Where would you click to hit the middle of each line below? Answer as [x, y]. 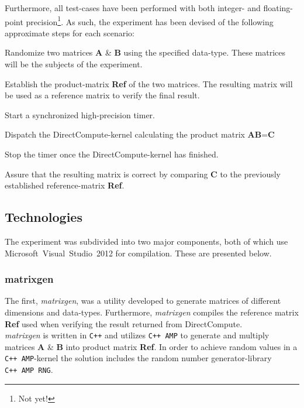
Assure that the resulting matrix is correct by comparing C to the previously [143, 174]
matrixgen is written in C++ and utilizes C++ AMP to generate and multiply [137, 335]
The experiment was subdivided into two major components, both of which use [146, 241]
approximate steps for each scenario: [70, 32]
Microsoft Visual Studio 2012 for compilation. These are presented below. [138, 253]
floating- [278, 8]
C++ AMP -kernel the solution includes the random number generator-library [138, 358]
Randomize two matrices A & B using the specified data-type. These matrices [145, 52]
